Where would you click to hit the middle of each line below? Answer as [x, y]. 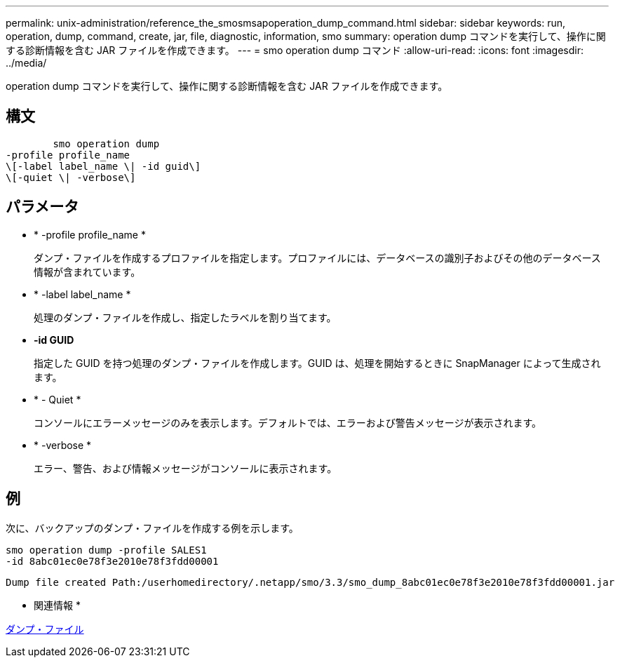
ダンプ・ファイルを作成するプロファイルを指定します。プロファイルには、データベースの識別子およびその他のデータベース [317, 257]
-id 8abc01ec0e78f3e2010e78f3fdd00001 [112, 561]
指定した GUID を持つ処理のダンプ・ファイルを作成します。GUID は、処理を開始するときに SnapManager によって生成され [317, 363]
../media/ [26, 63]
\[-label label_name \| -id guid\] [103, 166]
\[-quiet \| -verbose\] [71, 177]
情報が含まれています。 [87, 272]
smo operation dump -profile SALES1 [106, 550]
